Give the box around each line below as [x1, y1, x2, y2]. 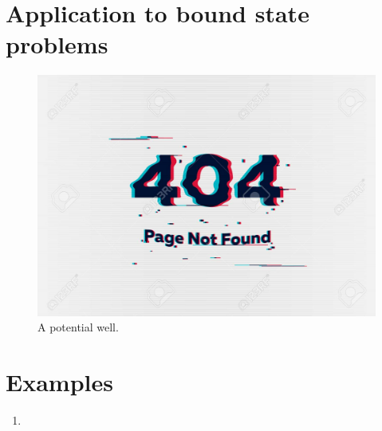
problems [6, 28, 108, 61]
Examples [6, 365, 113, 398]
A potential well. [37, 319, 119, 335]
